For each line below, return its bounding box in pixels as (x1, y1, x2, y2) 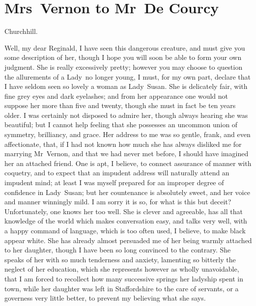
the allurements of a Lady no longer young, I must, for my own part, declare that (4, 71, 251, 82)
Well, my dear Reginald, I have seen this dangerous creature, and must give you (4, 42, 245, 53)
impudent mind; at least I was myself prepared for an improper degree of (4, 177, 224, 188)
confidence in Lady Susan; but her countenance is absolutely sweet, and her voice (4, 187, 250, 197)
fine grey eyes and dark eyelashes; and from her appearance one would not (4, 90, 228, 101)
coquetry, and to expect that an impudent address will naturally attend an (4, 167, 229, 178)
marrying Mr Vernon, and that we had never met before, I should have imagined (4, 148, 249, 159)
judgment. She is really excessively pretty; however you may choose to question (4, 61, 243, 72)
